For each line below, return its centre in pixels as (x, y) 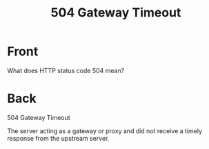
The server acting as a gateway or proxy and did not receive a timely (104, 131)
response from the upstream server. (58, 138)
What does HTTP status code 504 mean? (66, 70)
